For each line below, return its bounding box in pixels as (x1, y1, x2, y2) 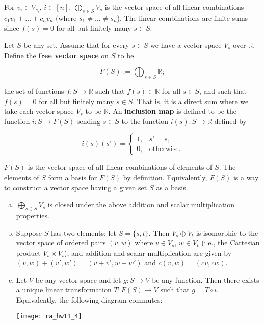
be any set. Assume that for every (23, 39, 129, 50)
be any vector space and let (35, 274, 121, 285)
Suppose (16, 227, 42, 238)
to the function (121, 115, 168, 126)
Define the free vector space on (4, 49, 109, 60)
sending (77, 115, 100, 126)
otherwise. (149, 145, 181, 153)
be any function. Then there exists (152, 274, 259, 285)
